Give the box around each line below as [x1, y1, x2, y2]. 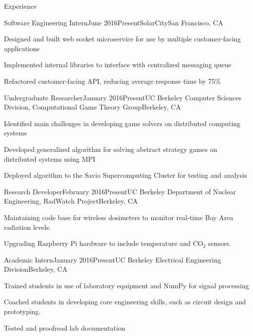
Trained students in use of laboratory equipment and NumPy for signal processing [4, 280, 249, 290]
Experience [4, 1, 37, 11]
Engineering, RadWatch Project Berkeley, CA [4, 196, 138, 206]
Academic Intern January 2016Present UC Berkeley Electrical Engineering [4, 254, 221, 264]
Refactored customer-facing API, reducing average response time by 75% [4, 75, 221, 86]
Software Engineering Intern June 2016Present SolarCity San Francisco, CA [4, 17, 223, 27]
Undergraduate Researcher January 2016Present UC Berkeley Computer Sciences [4, 92, 242, 102]
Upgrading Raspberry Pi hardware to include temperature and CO [4, 238, 203, 248]
